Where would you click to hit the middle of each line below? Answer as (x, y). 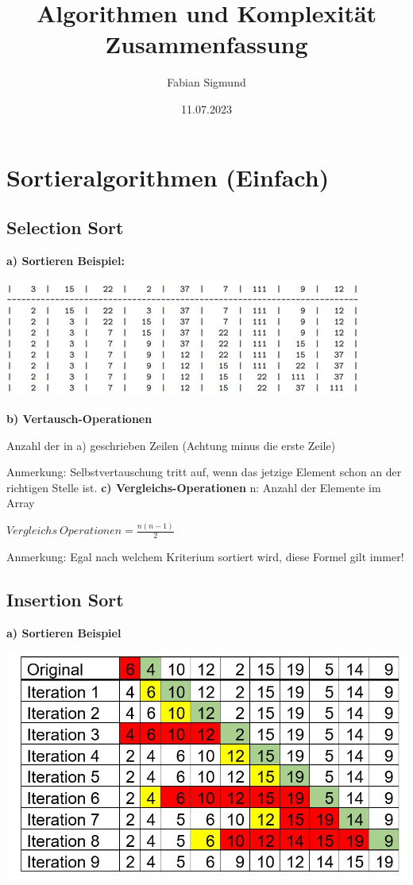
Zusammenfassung (206, 44)
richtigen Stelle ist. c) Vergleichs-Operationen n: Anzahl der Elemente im (194, 487)
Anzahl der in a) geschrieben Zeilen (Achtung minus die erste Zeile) (171, 445)
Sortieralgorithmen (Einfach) (168, 177)
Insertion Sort (65, 600)
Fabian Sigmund (206, 82)
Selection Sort (65, 227)
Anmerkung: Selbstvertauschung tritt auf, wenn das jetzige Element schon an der (204, 472)
